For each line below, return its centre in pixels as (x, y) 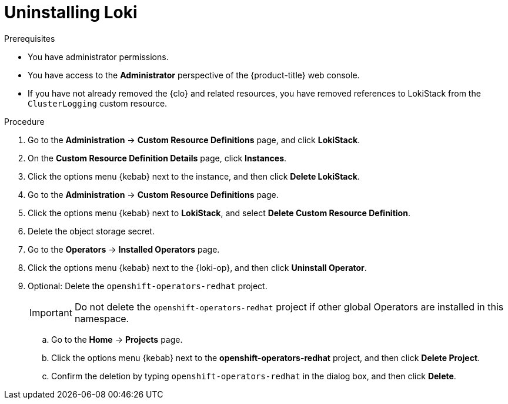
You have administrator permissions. (98, 57)
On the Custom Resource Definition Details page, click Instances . (157, 158)
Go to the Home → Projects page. (117, 339)
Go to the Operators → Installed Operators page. (124, 249)
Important (51, 312)
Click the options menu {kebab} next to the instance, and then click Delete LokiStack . (194, 176)
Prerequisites (30, 38)
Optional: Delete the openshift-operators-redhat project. (148, 286)
